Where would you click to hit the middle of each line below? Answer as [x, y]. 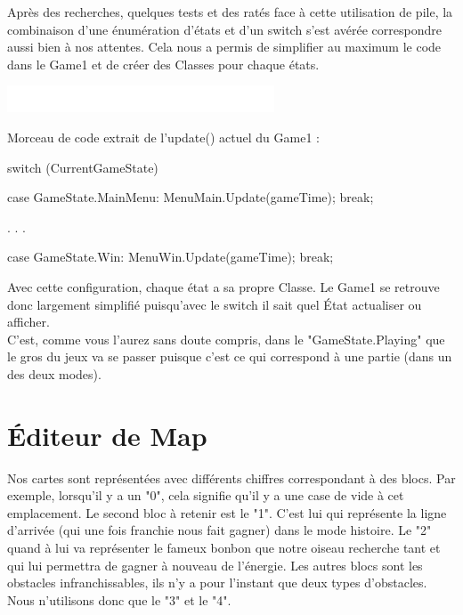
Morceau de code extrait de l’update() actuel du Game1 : [163, 137]
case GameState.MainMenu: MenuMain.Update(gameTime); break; [191, 197]
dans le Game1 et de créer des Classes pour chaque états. [163, 64]
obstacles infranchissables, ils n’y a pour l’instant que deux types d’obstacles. [217, 583]
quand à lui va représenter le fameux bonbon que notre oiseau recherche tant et [224, 547]
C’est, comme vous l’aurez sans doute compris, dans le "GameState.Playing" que [226, 339]
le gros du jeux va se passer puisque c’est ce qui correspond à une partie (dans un [230, 356]
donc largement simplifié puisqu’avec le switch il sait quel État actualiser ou [215, 304]
